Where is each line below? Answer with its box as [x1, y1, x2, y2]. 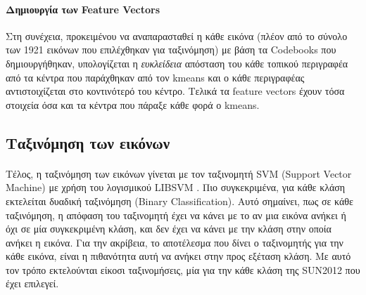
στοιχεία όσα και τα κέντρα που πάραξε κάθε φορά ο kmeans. [6, 97, 260, 112]
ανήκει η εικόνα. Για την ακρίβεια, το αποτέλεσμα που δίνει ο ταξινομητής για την [6, 235, 343, 249]
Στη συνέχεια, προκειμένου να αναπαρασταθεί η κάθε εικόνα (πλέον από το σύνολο [6, 28, 348, 43]
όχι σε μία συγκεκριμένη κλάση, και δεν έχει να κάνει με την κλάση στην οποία [6, 221, 332, 236]
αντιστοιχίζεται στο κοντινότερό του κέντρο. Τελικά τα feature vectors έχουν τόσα [6, 84, 345, 98]
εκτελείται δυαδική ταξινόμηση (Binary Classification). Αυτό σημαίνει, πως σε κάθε [6, 193, 353, 208]
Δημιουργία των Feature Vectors [6, 1, 160, 16]
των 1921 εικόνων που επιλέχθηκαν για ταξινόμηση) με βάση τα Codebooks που [6, 42, 336, 57]
